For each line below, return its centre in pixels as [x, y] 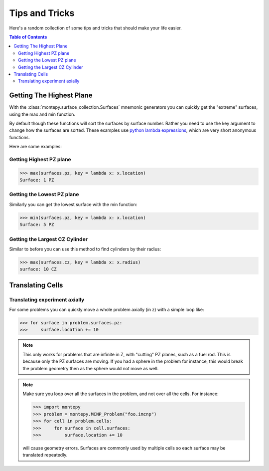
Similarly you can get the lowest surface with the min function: [73, 204]
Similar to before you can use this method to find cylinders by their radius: [85, 249]
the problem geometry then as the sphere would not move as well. [91, 368]
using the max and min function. [42, 114]
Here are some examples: [36, 147]
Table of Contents [28, 37]
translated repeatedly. [45, 455]
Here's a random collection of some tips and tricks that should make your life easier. [95, 28]
